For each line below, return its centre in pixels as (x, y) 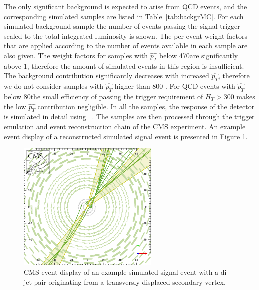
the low (15, 106)
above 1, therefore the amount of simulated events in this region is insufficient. (124, 66)
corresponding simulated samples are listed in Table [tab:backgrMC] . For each (124, 16)
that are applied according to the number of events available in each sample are (126, 46)
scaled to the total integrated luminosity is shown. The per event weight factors (126, 36)
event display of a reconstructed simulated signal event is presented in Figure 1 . (126, 136)
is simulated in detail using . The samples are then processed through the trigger (129, 117)
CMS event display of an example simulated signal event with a (121, 272)
